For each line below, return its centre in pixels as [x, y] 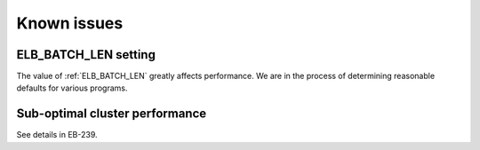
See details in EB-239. [57, 135]
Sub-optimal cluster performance [112, 114]
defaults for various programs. [72, 88]
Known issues [70, 23]
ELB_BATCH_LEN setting [86, 55]
